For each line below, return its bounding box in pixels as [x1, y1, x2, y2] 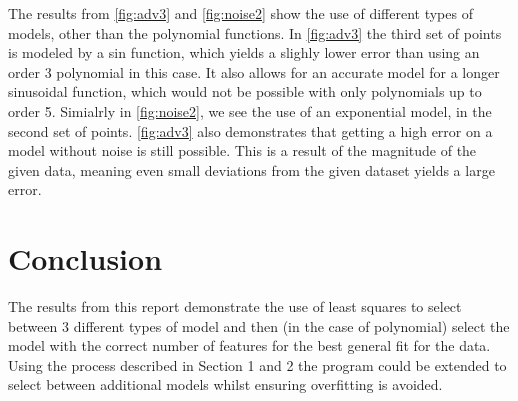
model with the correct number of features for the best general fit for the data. [8, 335, 491, 356]
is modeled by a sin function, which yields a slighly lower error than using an [8, 42, 480, 63]
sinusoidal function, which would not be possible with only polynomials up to [8, 81, 482, 102]
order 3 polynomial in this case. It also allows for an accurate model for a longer [8, 61, 500, 82]
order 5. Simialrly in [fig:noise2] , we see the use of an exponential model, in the [8, 100, 492, 121]
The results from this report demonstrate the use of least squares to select [8, 296, 462, 317]
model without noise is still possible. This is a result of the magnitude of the [8, 140, 477, 161]
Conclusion [8, 238, 163, 279]
